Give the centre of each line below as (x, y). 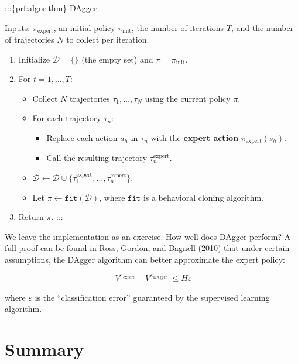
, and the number (262, 27)
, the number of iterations (178, 27)
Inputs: (18, 27)
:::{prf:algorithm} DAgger (51, 8)
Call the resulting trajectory (97, 158)
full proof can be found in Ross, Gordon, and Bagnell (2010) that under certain (147, 248)
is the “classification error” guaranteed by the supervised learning (152, 297)
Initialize (34, 59)
